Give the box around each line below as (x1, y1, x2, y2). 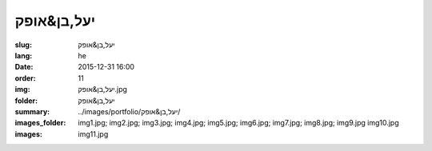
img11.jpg (78, 129, 109, 139)
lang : (14, 50, 33, 60)
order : (14, 73, 36, 83)
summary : (14, 106, 50, 116)
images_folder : (14, 118, 66, 128)
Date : (14, 62, 34, 72)
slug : (14, 40, 32, 50)
